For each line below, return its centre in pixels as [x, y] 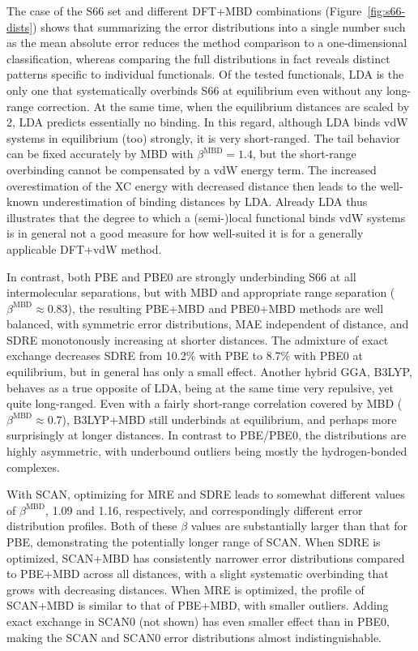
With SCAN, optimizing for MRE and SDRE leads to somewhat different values [206, 494]
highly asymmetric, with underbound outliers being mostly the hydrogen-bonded [207, 451]
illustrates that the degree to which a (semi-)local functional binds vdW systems [206, 217]
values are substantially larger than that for [299, 526]
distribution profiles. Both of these [92, 526]
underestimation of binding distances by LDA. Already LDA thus [205, 201]
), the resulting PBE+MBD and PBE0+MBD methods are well [226, 308]
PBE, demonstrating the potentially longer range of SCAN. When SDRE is [194, 542]
